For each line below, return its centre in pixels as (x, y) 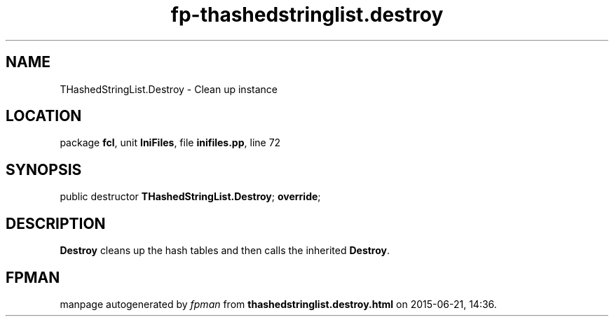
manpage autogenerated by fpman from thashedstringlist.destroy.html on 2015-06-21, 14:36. (278, 304)
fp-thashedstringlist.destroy (307, 15)
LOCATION (44, 116)
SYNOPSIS (44, 169)
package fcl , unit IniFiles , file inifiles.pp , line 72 (170, 143)
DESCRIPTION (56, 223)
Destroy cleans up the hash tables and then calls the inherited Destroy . (225, 251)
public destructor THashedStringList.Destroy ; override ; (190, 197)
